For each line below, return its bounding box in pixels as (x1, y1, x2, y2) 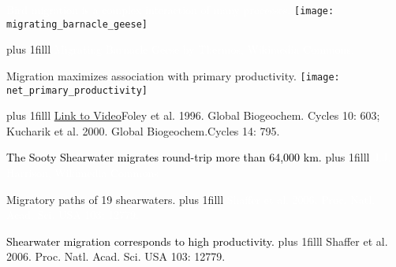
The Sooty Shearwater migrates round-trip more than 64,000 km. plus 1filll (6, 149, 370, 165)
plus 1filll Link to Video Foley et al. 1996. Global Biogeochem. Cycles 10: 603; (6, 107, 380, 124)
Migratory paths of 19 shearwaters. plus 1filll (6, 191, 224, 207)
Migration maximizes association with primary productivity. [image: (6, 67, 340, 83)
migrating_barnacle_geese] (6, 18, 148, 30)
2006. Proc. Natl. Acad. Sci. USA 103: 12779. (6, 248, 226, 265)
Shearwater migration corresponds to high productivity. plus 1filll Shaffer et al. (6, 232, 388, 249)
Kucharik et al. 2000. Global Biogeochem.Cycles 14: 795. (6, 122, 280, 139)
